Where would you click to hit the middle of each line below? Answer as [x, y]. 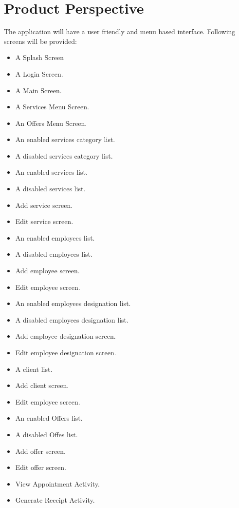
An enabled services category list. [65, 139]
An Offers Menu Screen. [51, 123]
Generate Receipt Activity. [55, 500]
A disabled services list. [50, 189]
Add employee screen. [47, 271]
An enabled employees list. [55, 237]
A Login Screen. [39, 73]
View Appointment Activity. [57, 483]
